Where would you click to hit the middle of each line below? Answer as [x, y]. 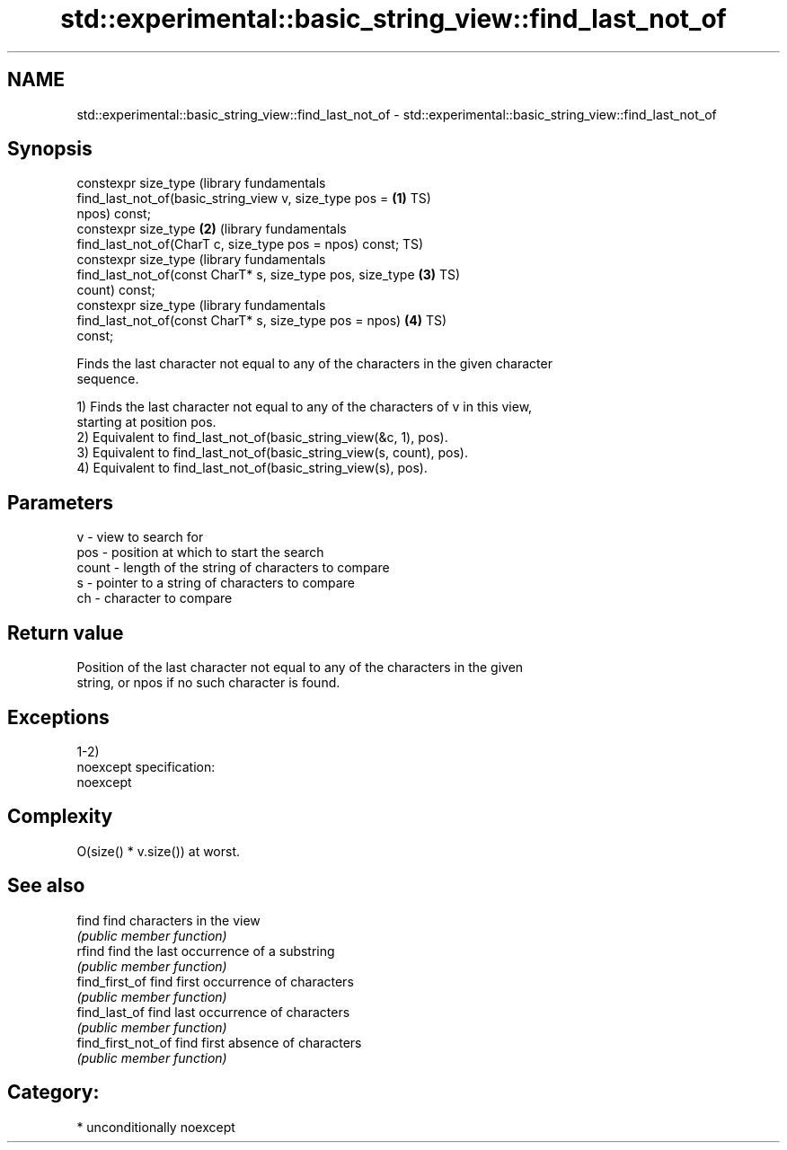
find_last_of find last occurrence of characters [213, 1012]
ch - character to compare [155, 598]
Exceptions [58, 717]
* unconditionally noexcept [156, 1127]
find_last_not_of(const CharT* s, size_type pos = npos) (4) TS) [262, 321]
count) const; [116, 290]
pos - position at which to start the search [200, 553]
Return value [66, 632]
